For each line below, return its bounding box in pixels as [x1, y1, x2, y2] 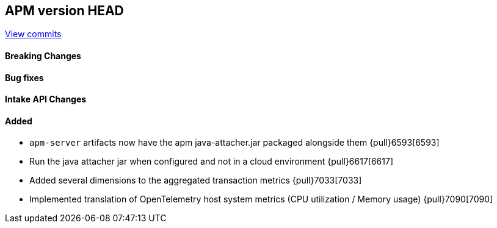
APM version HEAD [5, 3, 124, 18]
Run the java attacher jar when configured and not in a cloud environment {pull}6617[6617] [29, 156, 394, 167]
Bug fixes [5, 72, 44, 83]
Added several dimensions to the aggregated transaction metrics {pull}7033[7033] [29, 175, 362, 186]
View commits [5, 29, 62, 40]
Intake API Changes [5, 94, 87, 105]
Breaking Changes [5, 51, 81, 62]
